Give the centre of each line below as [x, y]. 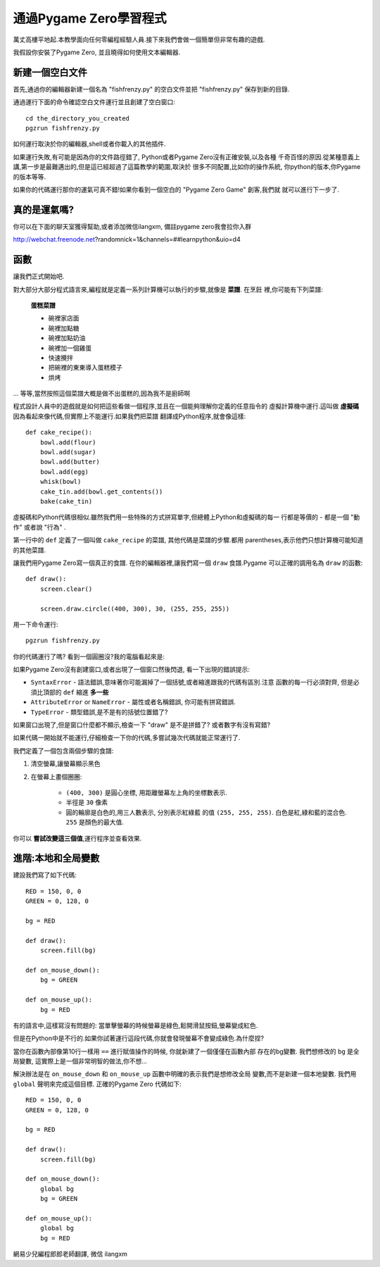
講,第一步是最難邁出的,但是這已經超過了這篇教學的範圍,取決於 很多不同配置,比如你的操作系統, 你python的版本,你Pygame [187, 167]
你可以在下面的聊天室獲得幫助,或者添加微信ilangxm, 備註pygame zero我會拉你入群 [132, 226]
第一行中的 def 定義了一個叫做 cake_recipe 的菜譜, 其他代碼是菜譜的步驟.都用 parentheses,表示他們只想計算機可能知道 [188, 540]
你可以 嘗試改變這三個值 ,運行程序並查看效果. [77, 838]
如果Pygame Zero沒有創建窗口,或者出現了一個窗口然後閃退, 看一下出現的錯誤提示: [131, 670]
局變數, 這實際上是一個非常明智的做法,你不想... [80, 1061]
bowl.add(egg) [64, 472]
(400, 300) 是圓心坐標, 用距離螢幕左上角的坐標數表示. [147, 792]
